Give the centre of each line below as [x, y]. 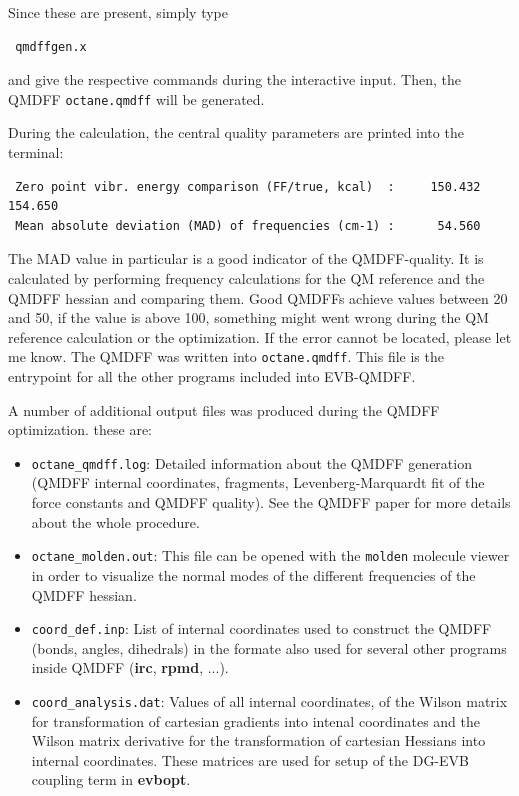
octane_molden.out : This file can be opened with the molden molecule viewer [270, 555]
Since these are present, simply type [118, 12]
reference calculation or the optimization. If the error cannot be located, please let [260, 336]
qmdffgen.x [51, 46]
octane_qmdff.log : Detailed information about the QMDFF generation [251, 462]
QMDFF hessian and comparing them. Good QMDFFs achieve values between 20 [258, 297]
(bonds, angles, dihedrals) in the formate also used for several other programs [269, 647]
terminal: [36, 152]
